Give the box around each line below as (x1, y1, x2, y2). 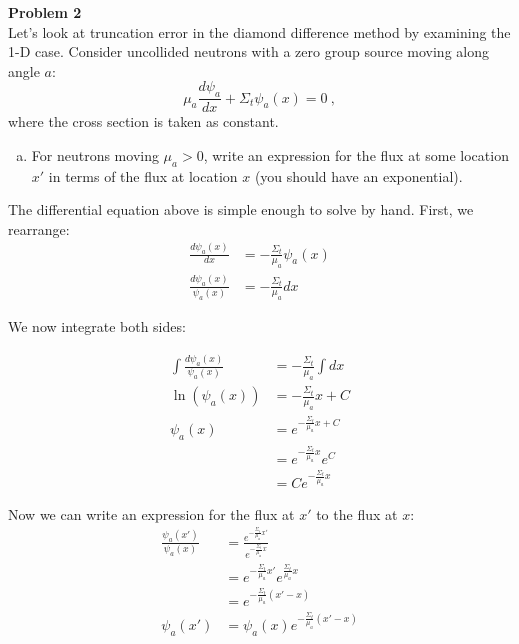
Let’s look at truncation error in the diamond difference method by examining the (8, 21, 511, 42)
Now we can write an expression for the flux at (8, 503, 295, 524)
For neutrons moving (31, 144, 159, 165)
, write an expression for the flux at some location (203, 144, 509, 165)
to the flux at (316, 503, 398, 524)
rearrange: (8, 218, 70, 239)
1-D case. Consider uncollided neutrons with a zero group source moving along (8, 41, 489, 62)
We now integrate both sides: (8, 316, 186, 337)
